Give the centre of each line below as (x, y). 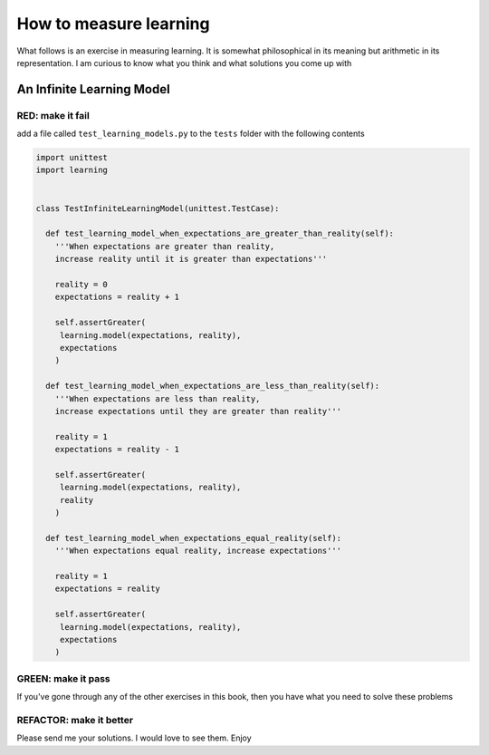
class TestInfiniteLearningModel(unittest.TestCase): (158, 208)
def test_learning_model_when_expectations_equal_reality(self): (194, 538)
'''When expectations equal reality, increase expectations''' (198, 551)
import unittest (72, 158)
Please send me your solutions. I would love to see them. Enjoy (134, 738)
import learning (72, 170)
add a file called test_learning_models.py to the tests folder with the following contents (191, 134)
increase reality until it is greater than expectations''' (191, 259)
